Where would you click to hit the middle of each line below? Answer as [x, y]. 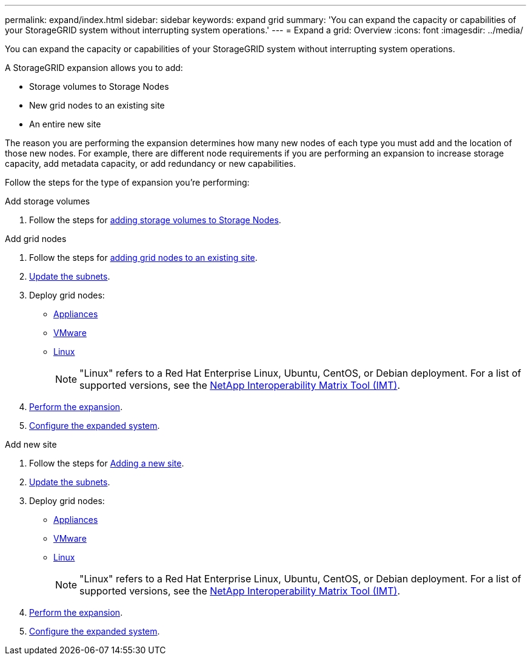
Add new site [31, 444]
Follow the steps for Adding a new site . [107, 463]
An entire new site [65, 124]
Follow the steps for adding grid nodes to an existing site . [143, 258]
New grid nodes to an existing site [97, 105]
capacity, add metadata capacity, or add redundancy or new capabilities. [150, 163]
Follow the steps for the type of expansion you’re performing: [127, 182]
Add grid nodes [36, 239]
